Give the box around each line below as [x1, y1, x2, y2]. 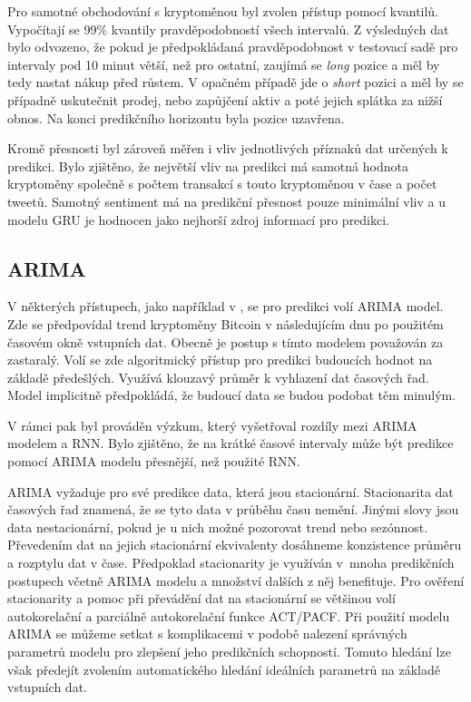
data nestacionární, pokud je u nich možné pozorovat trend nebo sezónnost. [7, 517, 428, 536]
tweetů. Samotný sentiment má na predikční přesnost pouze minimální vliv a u [7, 191, 446, 210]
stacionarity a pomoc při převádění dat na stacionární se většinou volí [7, 589, 396, 608]
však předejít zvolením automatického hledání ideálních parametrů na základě [7, 659, 440, 678]
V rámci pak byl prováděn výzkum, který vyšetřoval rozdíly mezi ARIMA [7, 415, 417, 434]
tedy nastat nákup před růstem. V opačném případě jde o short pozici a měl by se [7, 73, 464, 92]
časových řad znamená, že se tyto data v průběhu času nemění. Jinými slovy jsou [7, 500, 459, 519]
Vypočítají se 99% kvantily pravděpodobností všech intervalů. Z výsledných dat [7, 19, 449, 38]
